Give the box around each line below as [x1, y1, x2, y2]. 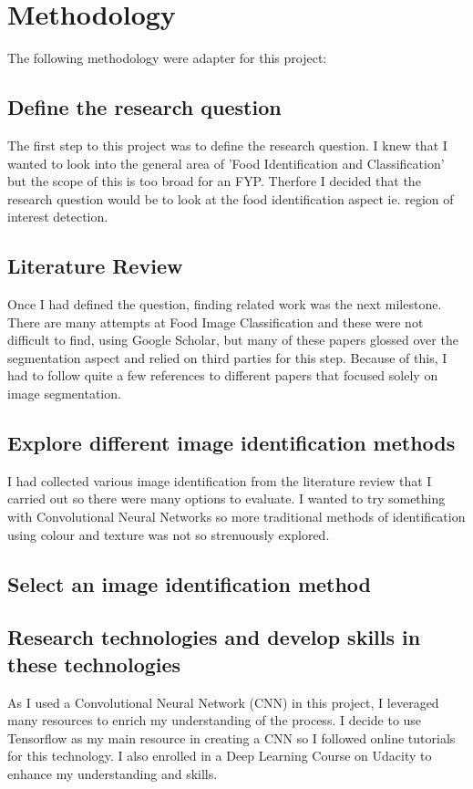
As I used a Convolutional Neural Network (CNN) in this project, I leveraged [7, 692, 439, 711]
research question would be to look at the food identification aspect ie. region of [7, 189, 454, 208]
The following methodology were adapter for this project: [7, 48, 327, 67]
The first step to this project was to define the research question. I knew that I [7, 135, 447, 154]
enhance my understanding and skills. [7, 763, 218, 783]
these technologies [7, 649, 181, 678]
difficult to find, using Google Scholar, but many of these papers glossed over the [7, 330, 458, 349]
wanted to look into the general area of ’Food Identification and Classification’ [7, 153, 445, 172]
